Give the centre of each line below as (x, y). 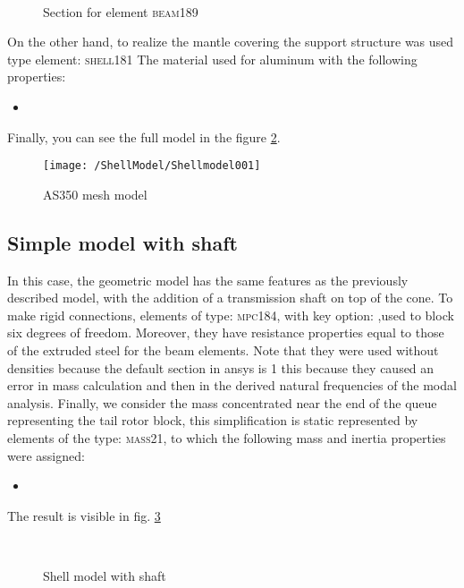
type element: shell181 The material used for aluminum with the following (212, 59)
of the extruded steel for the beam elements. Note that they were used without (223, 349)
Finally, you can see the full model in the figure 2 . (144, 136)
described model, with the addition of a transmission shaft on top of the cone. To (230, 298)
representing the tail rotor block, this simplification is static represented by (213, 420)
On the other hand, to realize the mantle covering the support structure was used (231, 42)
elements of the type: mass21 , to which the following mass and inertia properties (227, 437)
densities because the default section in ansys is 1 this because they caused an (221, 367)
